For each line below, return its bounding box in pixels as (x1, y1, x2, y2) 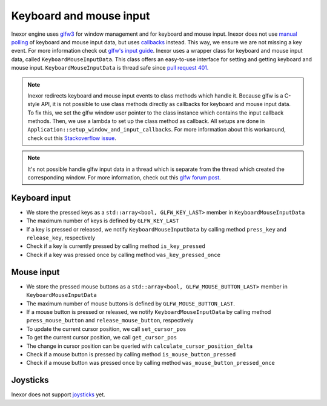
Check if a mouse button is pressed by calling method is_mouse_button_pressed (26, 350, 236, 358)
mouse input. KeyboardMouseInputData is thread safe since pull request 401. (11, 64, 209, 72)
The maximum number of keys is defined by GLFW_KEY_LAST (26, 217, 179, 224)
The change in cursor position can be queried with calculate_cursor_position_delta (26, 342, 253, 350)
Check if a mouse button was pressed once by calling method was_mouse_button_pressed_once (26, 359, 275, 367)
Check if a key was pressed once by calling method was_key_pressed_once (26, 251, 221, 258)
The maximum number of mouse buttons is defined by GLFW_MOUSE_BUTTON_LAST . (26, 300, 236, 307)
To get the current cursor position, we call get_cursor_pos (26, 334, 177, 341)
